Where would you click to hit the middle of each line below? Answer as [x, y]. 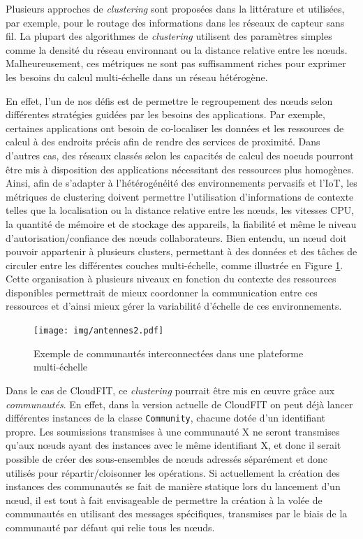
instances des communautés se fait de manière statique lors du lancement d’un [173, 486]
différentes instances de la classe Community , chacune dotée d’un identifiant [166, 418]
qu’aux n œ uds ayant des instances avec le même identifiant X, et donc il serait [173, 445]
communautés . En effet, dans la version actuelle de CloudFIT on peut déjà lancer [179, 404]
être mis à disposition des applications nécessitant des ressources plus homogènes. [180, 169]
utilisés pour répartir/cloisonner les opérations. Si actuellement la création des [173, 472]
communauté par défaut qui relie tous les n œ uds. [110, 527]
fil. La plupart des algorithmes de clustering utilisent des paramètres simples [169, 36]
